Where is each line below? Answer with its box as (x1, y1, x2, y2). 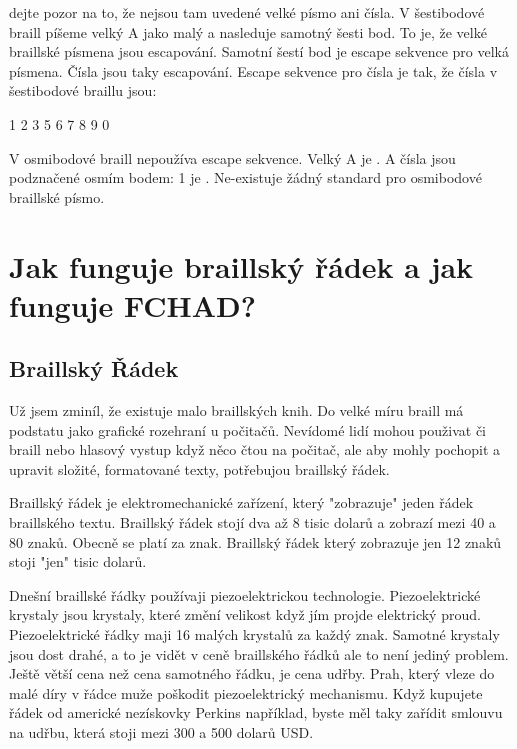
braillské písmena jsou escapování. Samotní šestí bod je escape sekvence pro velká (9, 41, 509, 62)
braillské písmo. (9, 186, 105, 207)
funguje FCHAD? (9, 284, 256, 325)
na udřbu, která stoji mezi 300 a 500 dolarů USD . (9, 722, 314, 743)
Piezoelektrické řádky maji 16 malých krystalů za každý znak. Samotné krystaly (9, 624, 500, 645)
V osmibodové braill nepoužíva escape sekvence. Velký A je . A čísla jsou (9, 147, 456, 168)
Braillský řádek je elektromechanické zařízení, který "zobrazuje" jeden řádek (9, 492, 474, 513)
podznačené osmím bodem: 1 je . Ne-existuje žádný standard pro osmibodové (9, 167, 482, 188)
